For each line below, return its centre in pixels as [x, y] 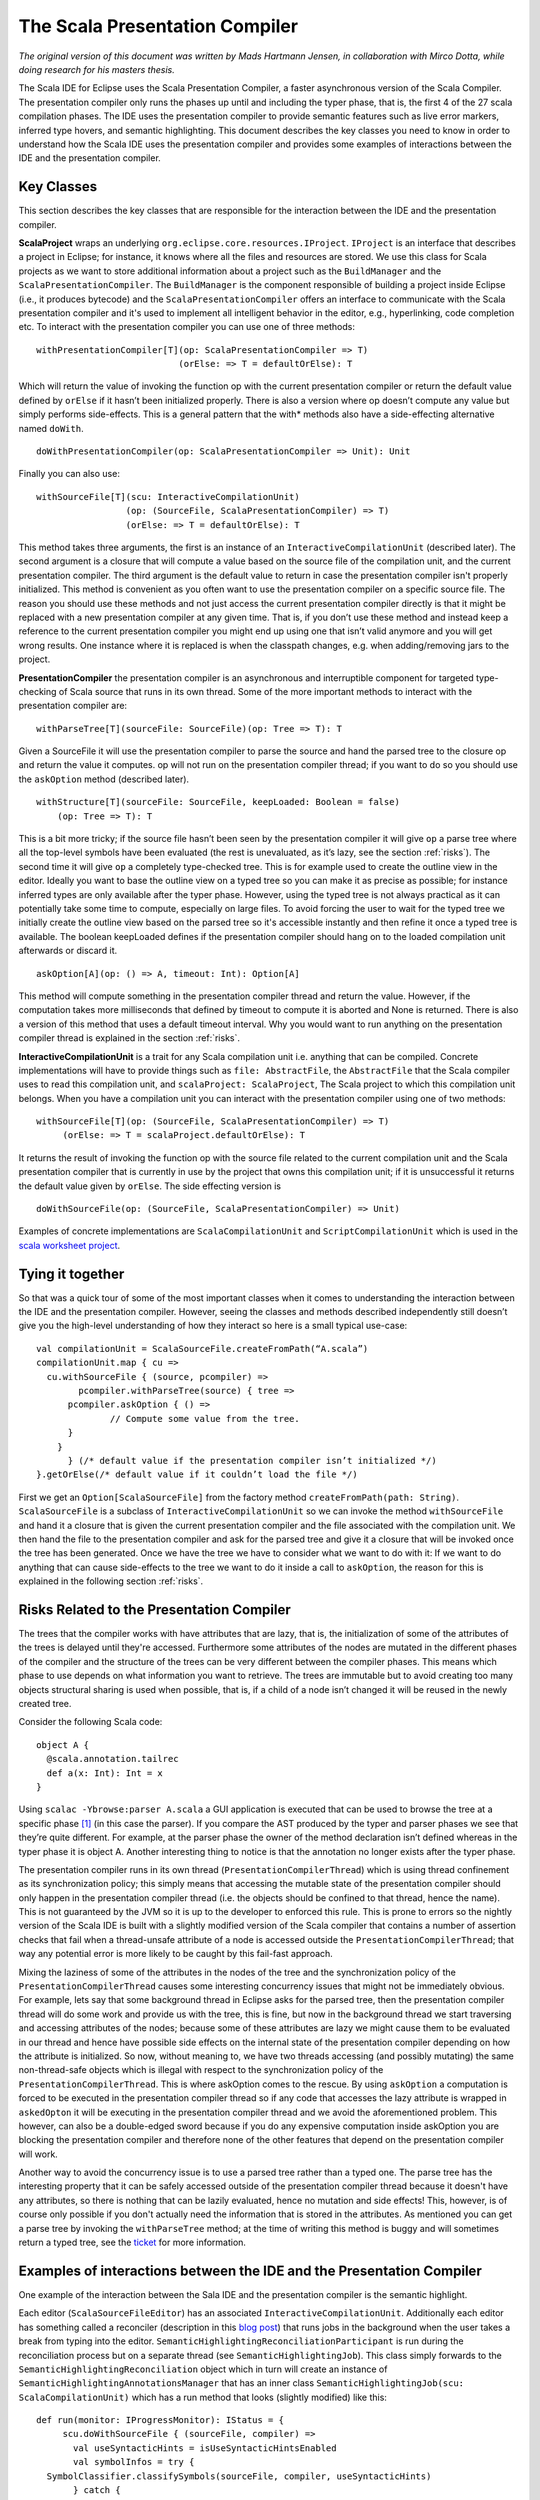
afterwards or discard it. [68, 951]
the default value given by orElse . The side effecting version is [150, 1186]
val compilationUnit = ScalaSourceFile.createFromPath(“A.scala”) [202, 1348]
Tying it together [71, 1273]
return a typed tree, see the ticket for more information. [132, 2242]
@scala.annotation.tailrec [112, 1759]
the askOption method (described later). [104, 779]
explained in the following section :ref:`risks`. [111, 1581]
